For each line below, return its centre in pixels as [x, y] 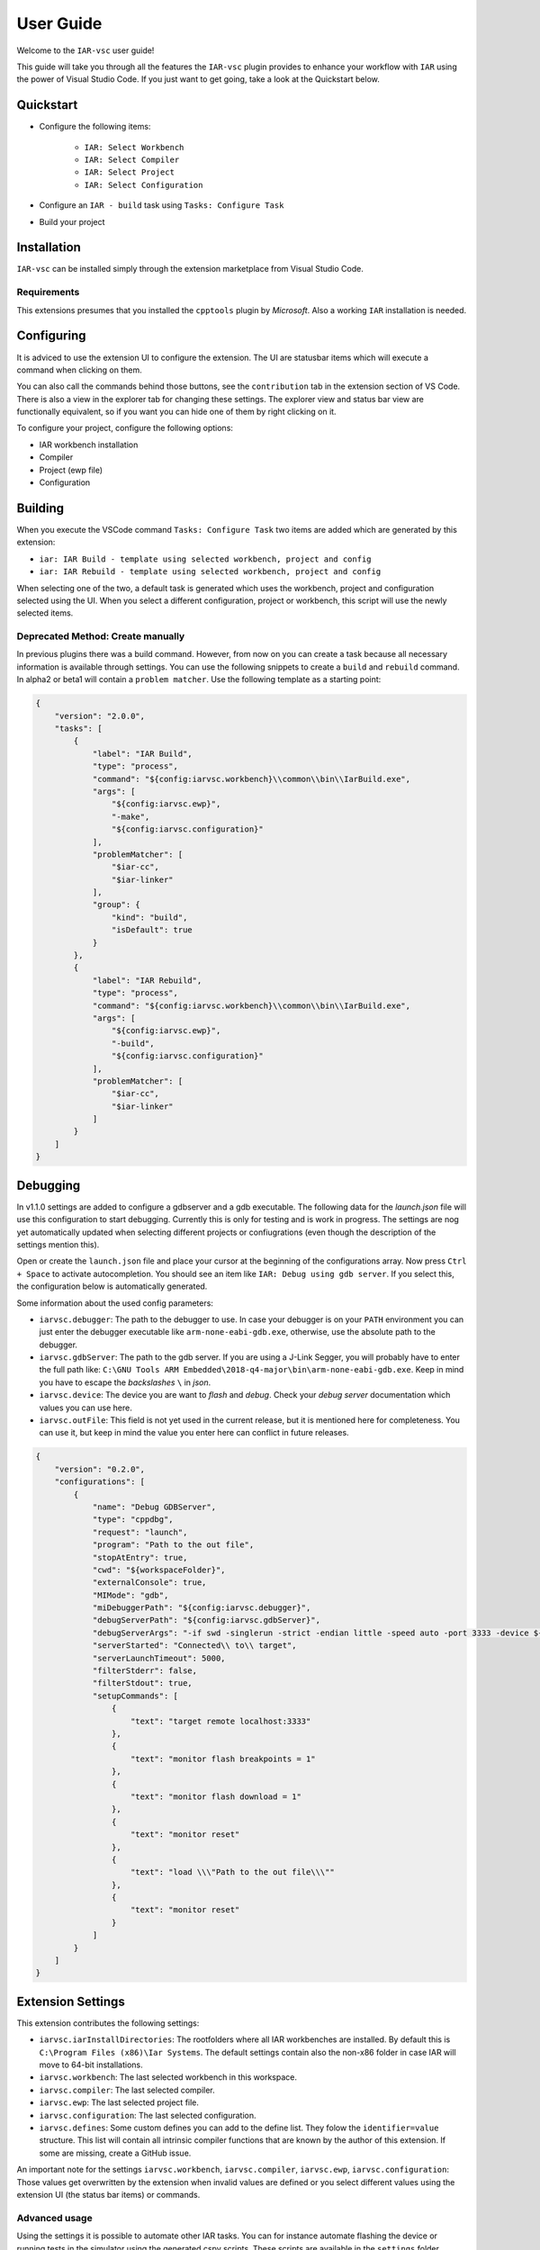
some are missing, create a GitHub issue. [115, 2153]
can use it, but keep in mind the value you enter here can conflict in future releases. [194, 1433]
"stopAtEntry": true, [140, 1557]
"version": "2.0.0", [100, 716]
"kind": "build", [149, 917]
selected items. [45, 613]
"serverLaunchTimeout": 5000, [159, 1658]
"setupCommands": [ [135, 1696]
